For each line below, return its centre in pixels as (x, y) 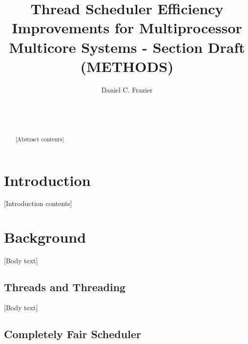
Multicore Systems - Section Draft (127, 47)
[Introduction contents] (38, 203)
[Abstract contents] (40, 139)
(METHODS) (127, 66)
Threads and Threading (65, 287)
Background (45, 237)
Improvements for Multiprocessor (127, 28)
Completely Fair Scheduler (72, 333)
